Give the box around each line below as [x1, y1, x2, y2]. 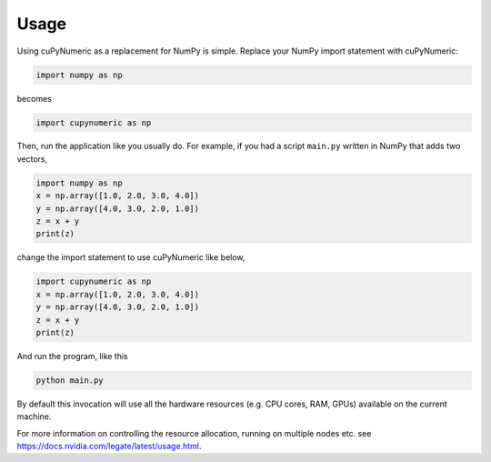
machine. [16, 411, 52, 422]
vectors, [16, 153, 48, 164]
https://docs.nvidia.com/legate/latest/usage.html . [16, 441, 202, 452]
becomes [16, 93, 52, 104]
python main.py [35, 375, 104, 386]
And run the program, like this [16, 350, 129, 361]
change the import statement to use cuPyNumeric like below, [16, 252, 245, 263]
